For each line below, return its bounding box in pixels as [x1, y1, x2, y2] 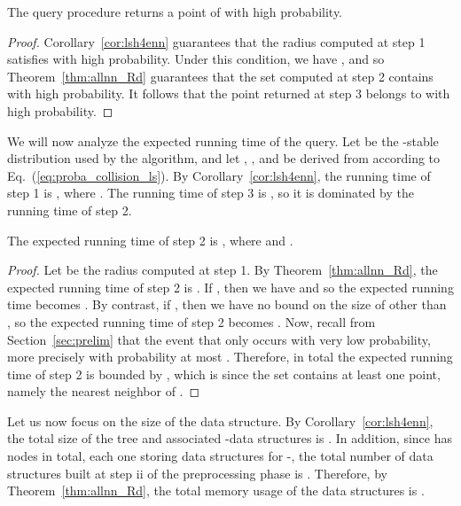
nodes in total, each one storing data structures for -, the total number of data [7, 447, 434, 465]
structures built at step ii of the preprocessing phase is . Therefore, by [7, 463, 387, 482]
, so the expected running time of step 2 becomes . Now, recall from [7, 312, 376, 331]
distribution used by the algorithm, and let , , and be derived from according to [7, 149, 441, 167]
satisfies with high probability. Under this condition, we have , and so [7, 50, 385, 68]
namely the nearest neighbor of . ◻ [7, 382, 200, 401]
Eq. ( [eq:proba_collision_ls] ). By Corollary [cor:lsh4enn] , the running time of [7, 166, 431, 184]
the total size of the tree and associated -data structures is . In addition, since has [7, 429, 452, 448]
